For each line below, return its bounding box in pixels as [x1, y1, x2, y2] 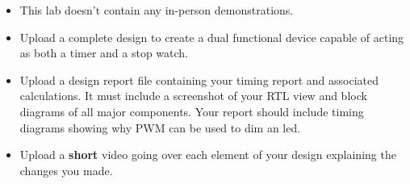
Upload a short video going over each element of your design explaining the [19, 146, 396, 163]
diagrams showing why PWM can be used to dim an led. [19, 119, 301, 136]
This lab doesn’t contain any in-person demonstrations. [19, 2, 294, 18]
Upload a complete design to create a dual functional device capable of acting [19, 28, 404, 45]
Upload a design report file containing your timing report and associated [19, 71, 379, 88]
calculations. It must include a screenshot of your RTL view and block [19, 87, 367, 104]
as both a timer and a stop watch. [19, 44, 189, 61]
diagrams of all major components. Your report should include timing [19, 102, 364, 119]
